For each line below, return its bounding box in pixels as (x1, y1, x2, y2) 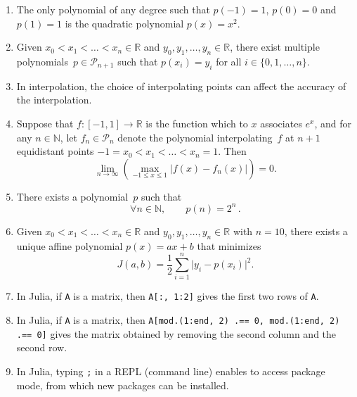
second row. (16, 340, 67, 355)
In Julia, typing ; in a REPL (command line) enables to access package (16, 363, 325, 378)
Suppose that (16, 115, 74, 130)
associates (260, 115, 302, 130)
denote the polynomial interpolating (117, 130, 273, 144)
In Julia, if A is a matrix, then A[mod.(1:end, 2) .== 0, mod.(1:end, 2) (16, 313, 340, 327)
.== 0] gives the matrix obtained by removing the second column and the (16, 326, 337, 341)
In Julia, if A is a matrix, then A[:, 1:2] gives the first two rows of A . (16, 289, 319, 303)
